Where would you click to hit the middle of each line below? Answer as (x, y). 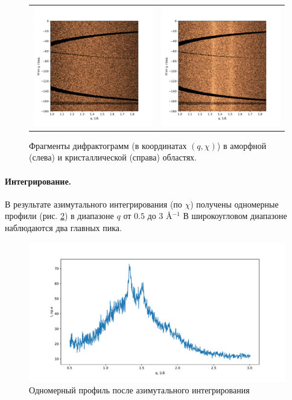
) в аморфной (242, 145)
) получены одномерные (234, 204)
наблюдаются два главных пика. (63, 228)
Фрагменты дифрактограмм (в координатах (108, 145)
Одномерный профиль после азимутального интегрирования (139, 390)
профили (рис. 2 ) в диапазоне (59, 216)
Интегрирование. (38, 181)
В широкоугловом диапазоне (235, 216)
